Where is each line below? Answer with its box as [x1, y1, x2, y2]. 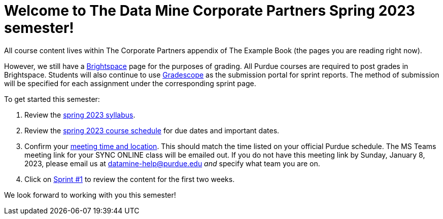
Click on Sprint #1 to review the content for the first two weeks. [24, 174, 235, 184]
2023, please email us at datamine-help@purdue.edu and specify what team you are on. [24, 159, 320, 168]
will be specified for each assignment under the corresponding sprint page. [4, 79, 256, 88]
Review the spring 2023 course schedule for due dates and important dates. [24, 126, 280, 135]
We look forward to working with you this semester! [4, 190, 176, 199]
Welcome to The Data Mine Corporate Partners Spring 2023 [4, 2, 415, 19]
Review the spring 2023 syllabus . [24, 110, 135, 119]
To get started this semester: [4, 94, 100, 103]
